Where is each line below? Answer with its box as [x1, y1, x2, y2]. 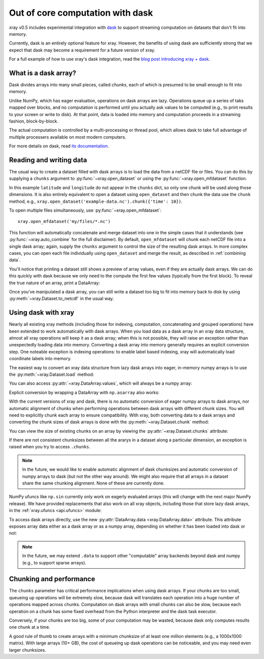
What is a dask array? [9, 69, 77, 77]
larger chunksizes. [9, 647, 46, 653]
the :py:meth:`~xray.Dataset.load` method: [9, 371, 94, 377]
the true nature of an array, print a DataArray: [9, 280, 100, 286]
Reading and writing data [9, 156, 88, 164]
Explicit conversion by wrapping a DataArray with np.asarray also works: [9, 390, 160, 395]
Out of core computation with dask [9, 7, 154, 18]
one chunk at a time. [9, 624, 50, 630]
